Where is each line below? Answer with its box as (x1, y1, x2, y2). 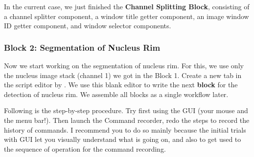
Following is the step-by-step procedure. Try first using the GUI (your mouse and (4, 105, 248, 116)
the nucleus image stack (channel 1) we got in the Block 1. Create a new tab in (4, 70, 242, 80)
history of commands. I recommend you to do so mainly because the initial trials (4, 124, 246, 135)
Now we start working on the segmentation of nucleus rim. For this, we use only (4, 60, 244, 70)
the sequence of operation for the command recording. (4, 143, 166, 154)
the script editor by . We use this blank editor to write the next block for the (4, 79, 238, 90)
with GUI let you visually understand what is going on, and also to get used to (4, 134, 241, 144)
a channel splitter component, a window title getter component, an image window (4, 11, 249, 21)
